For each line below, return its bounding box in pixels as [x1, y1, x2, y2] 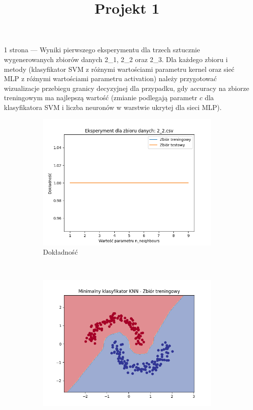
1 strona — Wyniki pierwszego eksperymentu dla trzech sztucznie [4, 44, 200, 55]
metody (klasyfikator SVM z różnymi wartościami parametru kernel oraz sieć [4, 64, 234, 74]
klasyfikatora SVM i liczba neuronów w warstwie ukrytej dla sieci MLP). [4, 102, 222, 112]
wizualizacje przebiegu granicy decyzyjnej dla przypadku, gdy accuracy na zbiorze [4, 83, 249, 93]
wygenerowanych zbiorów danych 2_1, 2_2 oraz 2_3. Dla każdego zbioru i [4, 54, 228, 64]
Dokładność [43, 247, 78, 257]
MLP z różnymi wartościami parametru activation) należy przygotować [4, 73, 217, 84]
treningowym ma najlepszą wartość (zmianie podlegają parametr [4, 92, 197, 103]
